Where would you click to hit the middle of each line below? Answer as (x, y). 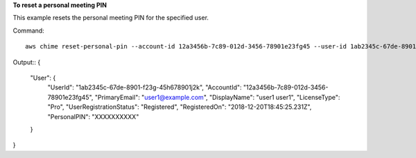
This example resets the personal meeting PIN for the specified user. (111, 18)
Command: (28, 30)
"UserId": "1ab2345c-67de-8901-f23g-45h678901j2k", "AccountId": (145, 87)
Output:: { (27, 62)
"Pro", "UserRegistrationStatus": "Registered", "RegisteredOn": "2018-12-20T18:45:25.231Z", (180, 107)
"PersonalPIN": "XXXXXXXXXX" (93, 116)
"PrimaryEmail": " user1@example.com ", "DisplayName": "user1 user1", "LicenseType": (217, 97)
